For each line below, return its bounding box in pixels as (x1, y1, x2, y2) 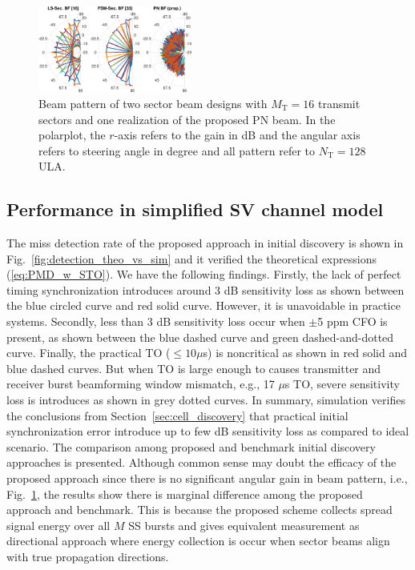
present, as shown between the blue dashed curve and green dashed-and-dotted (6, 328, 394, 345)
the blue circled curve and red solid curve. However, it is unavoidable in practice (6, 297, 401, 314)
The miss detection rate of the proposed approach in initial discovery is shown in (6, 235, 404, 251)
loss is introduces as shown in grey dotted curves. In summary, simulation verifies (6, 391, 405, 408)
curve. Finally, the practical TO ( (6, 344, 171, 361)
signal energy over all (6, 516, 111, 533)
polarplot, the (38, 126, 106, 143)
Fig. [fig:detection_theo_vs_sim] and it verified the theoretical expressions (6, 250, 377, 267)
